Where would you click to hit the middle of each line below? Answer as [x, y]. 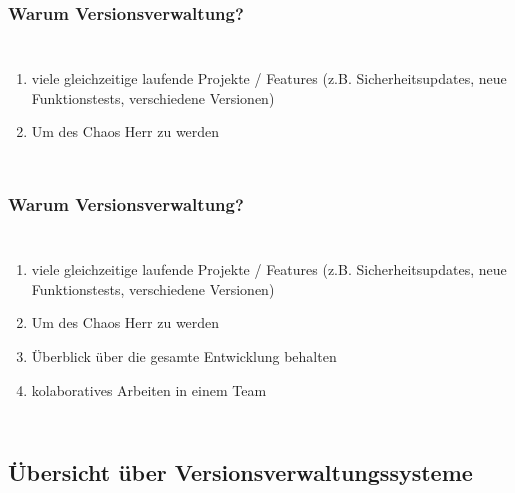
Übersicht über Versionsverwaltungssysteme [240, 471]
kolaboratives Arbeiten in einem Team [149, 389]
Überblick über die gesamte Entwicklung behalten [184, 356]
